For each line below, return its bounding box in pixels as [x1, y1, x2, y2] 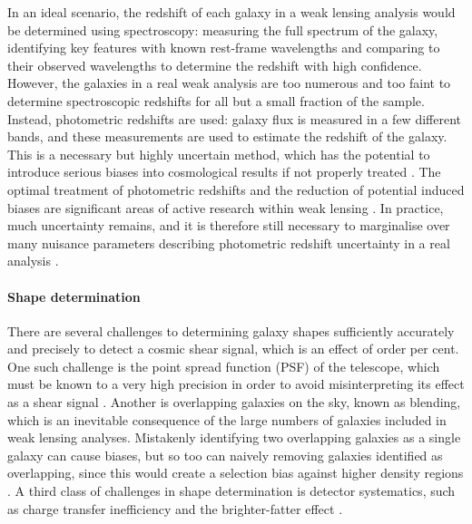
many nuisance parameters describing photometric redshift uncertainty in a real [7, 233, 450, 252]
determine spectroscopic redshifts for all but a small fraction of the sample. [7, 91, 425, 110]
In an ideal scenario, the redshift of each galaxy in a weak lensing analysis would [7, 3, 456, 21]
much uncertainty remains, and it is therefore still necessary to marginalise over [7, 216, 450, 235]
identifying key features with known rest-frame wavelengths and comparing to [7, 38, 440, 57]
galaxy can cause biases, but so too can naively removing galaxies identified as [7, 445, 443, 464]
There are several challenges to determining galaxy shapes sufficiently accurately [7, 321, 455, 340]
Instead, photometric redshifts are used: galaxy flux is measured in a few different [7, 109, 461, 128]
